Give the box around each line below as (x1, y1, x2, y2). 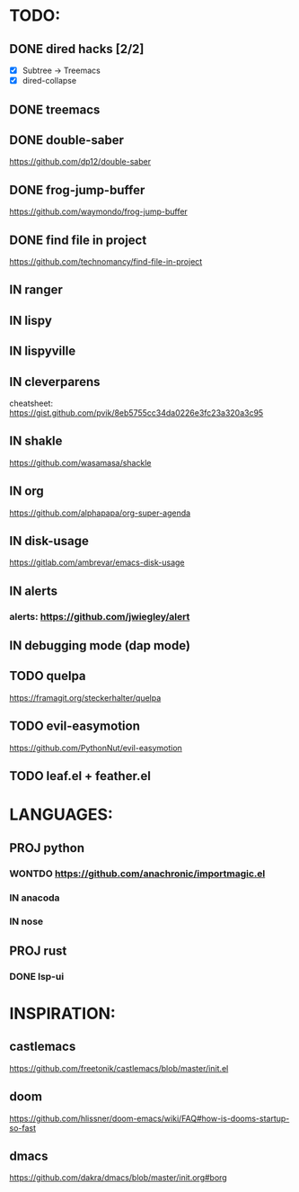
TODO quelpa (9, 668, 87, 684)
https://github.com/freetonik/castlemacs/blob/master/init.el (9, 1062, 229, 1073)
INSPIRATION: (9, 1003, 117, 1024)
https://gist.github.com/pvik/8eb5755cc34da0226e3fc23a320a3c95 (9, 407, 264, 418)
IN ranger (9, 282, 63, 298)
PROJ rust (9, 943, 67, 958)
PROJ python (9, 840, 85, 856)
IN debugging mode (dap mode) (9, 638, 191, 653)
